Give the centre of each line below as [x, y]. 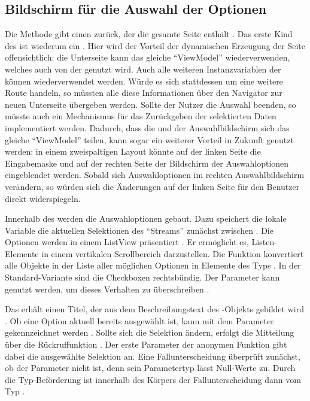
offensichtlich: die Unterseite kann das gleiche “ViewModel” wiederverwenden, [148, 57]
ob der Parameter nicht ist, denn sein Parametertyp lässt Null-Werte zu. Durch [150, 368]
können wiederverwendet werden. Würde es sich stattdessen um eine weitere [144, 81]
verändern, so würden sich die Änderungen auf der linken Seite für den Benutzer [152, 186]
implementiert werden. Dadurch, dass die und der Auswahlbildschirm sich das [147, 127]
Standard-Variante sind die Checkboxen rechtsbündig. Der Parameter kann [142, 277]
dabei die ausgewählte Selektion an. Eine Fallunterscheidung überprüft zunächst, [153, 356]
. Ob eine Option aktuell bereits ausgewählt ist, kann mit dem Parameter [139, 320]
